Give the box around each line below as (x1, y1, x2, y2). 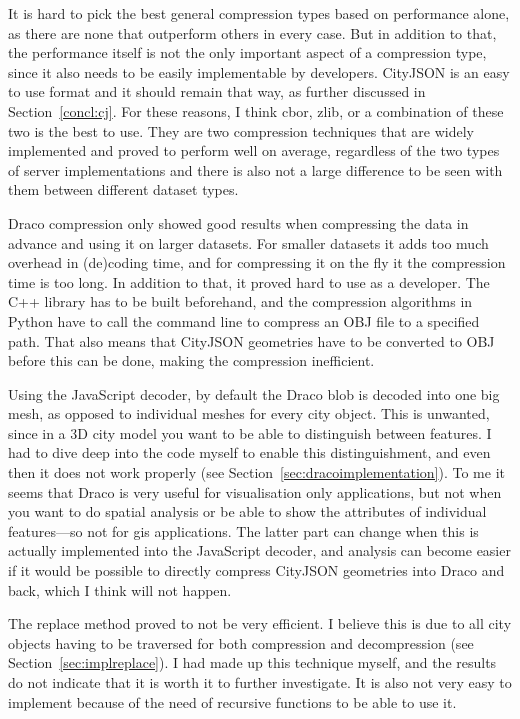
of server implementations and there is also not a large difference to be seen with (8, 159, 503, 180)
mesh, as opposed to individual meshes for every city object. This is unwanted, (8, 403, 490, 424)
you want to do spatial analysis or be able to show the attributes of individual (8, 501, 487, 522)
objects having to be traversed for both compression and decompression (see (8, 632, 474, 653)
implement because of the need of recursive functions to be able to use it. (8, 691, 457, 712)
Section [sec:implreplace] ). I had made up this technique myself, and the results (8, 652, 497, 673)
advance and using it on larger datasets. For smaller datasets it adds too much (8, 232, 489, 253)
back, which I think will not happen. (8, 579, 232, 600)
